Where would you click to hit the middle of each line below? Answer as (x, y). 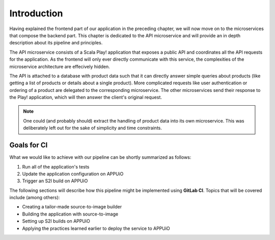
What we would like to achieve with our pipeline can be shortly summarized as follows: (100, 157)
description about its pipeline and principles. (56, 43)
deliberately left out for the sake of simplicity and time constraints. (93, 128)
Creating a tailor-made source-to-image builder (72, 207)
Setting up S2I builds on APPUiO (56, 221)
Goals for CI (29, 145)
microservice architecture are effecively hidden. (60, 66)
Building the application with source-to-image (70, 214)
